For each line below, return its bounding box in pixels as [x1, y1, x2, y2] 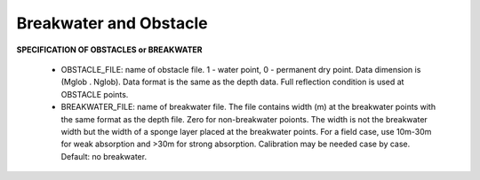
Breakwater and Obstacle [16, 13, 208, 33]
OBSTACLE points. [60, 89, 129, 99]
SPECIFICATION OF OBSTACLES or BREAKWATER [16, 44, 203, 55]
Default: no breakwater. [60, 151, 147, 161]
